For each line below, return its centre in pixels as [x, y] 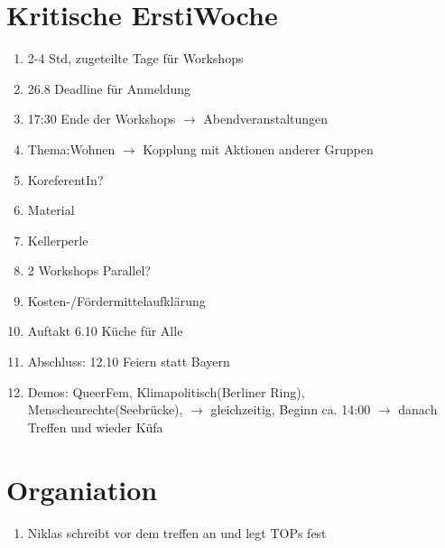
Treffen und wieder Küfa [95, 427]
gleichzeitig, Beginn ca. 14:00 [291, 409]
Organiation [82, 489]
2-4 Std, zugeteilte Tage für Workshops [135, 58]
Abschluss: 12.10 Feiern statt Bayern [129, 362]
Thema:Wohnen [71, 149]
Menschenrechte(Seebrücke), [105, 409]
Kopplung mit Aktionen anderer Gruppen [258, 149]
